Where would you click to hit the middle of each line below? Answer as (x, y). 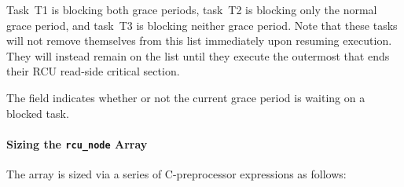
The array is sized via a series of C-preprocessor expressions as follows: (176, 174)
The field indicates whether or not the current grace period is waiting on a (186, 97)
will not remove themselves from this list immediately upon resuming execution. (199, 40)
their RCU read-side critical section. (93, 71)
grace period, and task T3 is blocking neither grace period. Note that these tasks (202, 25)
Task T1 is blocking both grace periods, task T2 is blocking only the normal (192, 9)
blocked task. (38, 113)
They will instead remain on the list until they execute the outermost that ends (198, 55)
